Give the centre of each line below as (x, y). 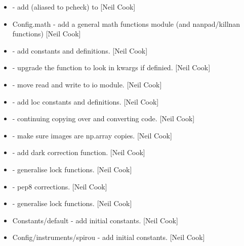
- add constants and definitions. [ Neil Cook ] (80, 50)
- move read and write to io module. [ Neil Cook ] (87, 84)
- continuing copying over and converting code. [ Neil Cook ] (104, 118)
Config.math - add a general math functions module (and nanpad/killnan (126, 23)
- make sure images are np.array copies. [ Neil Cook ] (92, 135)
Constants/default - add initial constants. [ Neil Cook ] (95, 220)
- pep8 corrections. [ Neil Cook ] (60, 186)
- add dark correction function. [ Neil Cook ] (79, 152)
